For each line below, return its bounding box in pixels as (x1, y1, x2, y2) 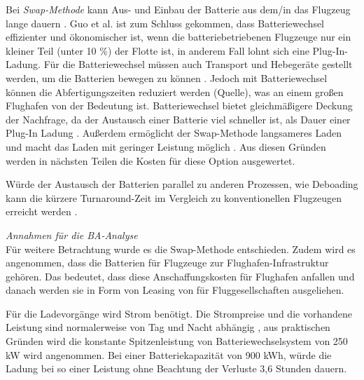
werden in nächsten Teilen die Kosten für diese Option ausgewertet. (6, 153, 295, 168)
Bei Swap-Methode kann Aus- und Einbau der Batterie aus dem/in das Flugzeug (6, 2, 351, 16)
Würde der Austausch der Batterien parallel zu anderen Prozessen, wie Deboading (6, 177, 358, 191)
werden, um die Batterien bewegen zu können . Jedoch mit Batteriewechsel (6, 70, 328, 85)
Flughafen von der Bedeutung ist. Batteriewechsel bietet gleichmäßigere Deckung (6, 98, 353, 113)
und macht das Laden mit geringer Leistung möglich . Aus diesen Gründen (6, 139, 326, 154)
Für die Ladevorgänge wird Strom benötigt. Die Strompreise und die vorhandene (6, 306, 352, 320)
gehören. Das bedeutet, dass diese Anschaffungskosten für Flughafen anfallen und (6, 269, 355, 283)
